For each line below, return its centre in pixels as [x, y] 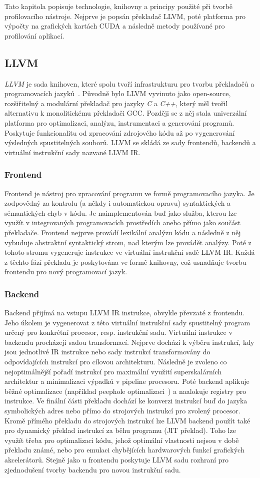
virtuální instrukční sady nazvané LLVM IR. [72, 152]
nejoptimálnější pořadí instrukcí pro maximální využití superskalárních [113, 371]
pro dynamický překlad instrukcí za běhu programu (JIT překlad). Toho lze [120, 430]
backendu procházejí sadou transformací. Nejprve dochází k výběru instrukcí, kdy [129, 342]
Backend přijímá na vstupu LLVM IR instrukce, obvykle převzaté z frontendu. [125, 313]
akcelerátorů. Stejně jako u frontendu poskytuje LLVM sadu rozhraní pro [117, 460]
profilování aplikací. [34, 35]
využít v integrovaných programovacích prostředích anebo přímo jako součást [123, 222]
